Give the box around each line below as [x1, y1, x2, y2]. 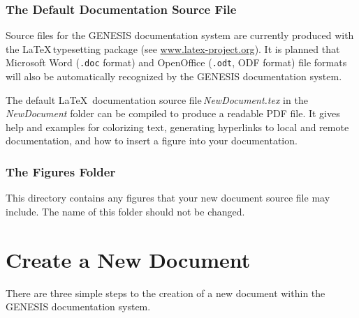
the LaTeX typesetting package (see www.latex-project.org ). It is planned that [6, 41, 340, 56]
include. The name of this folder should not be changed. [6, 204, 245, 218]
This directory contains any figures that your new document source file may [6, 190, 330, 205]
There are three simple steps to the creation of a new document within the [6, 285, 325, 300]
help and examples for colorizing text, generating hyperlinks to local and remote [6, 119, 349, 134]
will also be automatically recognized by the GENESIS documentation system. [6, 69, 342, 84]
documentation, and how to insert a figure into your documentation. [6, 133, 298, 148]
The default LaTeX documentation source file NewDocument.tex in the [6, 92, 308, 107]
